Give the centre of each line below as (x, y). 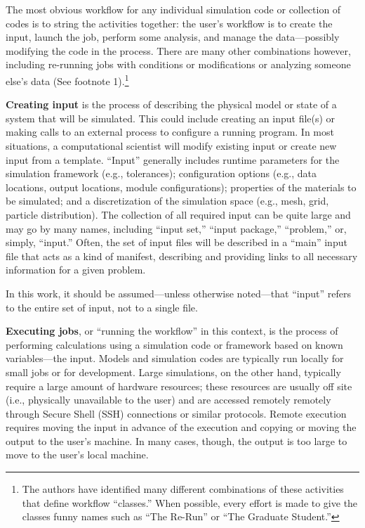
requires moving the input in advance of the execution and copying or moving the (181, 427)
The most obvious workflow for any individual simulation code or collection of (173, 9)
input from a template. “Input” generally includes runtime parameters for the (173, 159)
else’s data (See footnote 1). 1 (67, 79)
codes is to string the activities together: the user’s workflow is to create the (169, 23)
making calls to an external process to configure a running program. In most (170, 132)
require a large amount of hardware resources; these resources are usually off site (179, 386)
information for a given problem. (76, 270)
